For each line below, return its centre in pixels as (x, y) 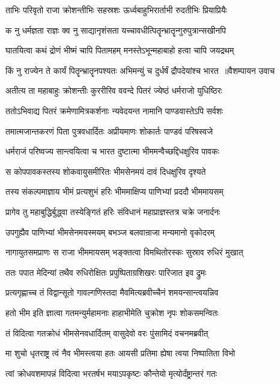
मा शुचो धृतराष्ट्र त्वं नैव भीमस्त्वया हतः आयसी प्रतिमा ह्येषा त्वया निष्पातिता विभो (120, 353)
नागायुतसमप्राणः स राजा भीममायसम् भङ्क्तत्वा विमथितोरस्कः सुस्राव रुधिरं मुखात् (124, 252)
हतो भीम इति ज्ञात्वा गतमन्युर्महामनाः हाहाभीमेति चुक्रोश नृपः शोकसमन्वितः (112, 312)
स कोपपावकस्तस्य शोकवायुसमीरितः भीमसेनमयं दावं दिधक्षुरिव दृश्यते (106, 171)
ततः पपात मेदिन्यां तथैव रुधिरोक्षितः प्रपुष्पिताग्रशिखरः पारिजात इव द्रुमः (106, 272)
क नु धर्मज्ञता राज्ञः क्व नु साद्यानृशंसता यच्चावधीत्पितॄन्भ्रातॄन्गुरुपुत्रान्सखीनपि (116, 30)
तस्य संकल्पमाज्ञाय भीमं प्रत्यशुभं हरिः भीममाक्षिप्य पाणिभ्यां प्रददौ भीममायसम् (114, 191)
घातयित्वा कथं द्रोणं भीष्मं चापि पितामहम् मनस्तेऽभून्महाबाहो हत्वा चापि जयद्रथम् (120, 50)
